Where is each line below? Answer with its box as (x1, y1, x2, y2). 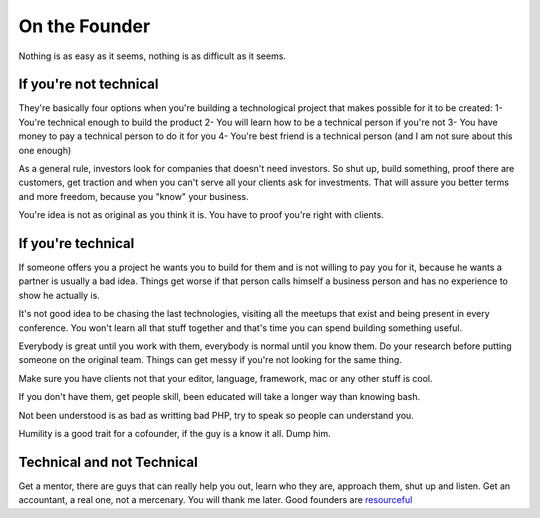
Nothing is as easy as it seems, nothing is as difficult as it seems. (18, 50, 287, 62)
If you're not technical (18, 76, 159, 93)
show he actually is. (18, 289, 100, 301)
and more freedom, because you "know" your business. (18, 190, 249, 202)
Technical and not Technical (18, 453, 199, 470)
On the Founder (18, 15, 151, 37)
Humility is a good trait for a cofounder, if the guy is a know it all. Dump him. (18, 428, 331, 439)
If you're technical (18, 235, 135, 252)
